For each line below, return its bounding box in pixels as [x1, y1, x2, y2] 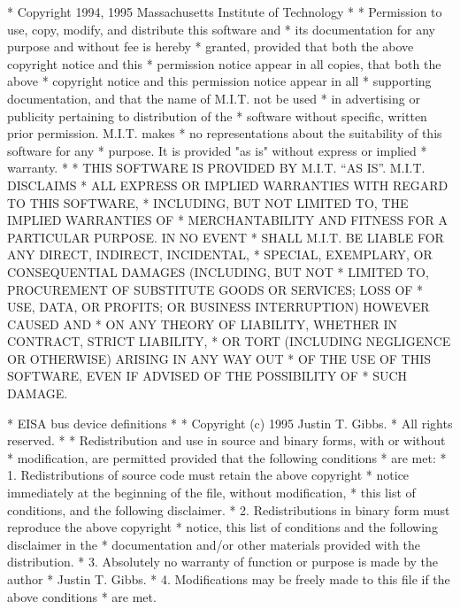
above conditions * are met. [7, 587, 157, 605]
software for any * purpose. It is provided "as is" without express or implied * [7, 141, 427, 159]
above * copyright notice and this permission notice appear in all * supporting [7, 72, 432, 90]
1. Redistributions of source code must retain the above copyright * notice [7, 466, 410, 484]
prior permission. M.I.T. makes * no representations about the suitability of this [7, 124, 442, 143]
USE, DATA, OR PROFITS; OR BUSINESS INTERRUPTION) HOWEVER [7, 297, 430, 316]
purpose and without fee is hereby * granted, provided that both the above [7, 37, 414, 56]
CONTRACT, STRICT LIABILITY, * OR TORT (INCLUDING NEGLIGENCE [7, 332, 451, 351]
